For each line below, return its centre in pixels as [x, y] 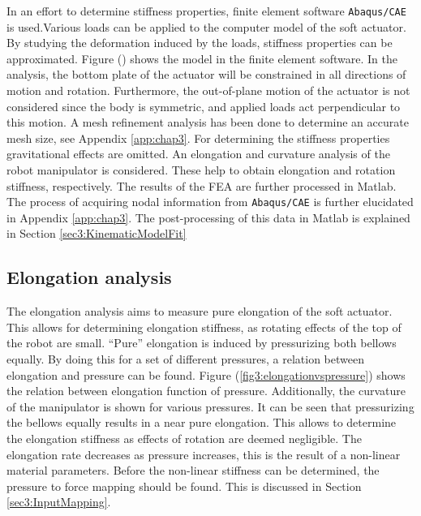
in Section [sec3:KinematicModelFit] [97, 233]
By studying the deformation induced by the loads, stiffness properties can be [200, 43]
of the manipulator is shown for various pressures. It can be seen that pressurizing [210, 406]
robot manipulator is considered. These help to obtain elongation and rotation [201, 170]
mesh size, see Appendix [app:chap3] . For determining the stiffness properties [198, 138]
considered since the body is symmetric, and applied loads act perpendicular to [204, 106]
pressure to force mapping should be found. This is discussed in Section [184, 486]
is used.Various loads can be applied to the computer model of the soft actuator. [206, 26]
